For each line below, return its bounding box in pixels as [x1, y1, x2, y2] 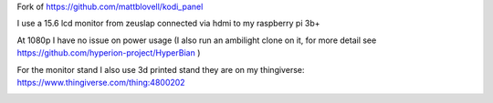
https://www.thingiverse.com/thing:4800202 [16, 77, 186, 88]
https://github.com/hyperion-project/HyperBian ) [16, 47, 201, 58]
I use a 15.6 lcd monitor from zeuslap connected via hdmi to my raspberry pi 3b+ [16, 18, 320, 29]
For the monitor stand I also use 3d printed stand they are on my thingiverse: [16, 64, 305, 75]
